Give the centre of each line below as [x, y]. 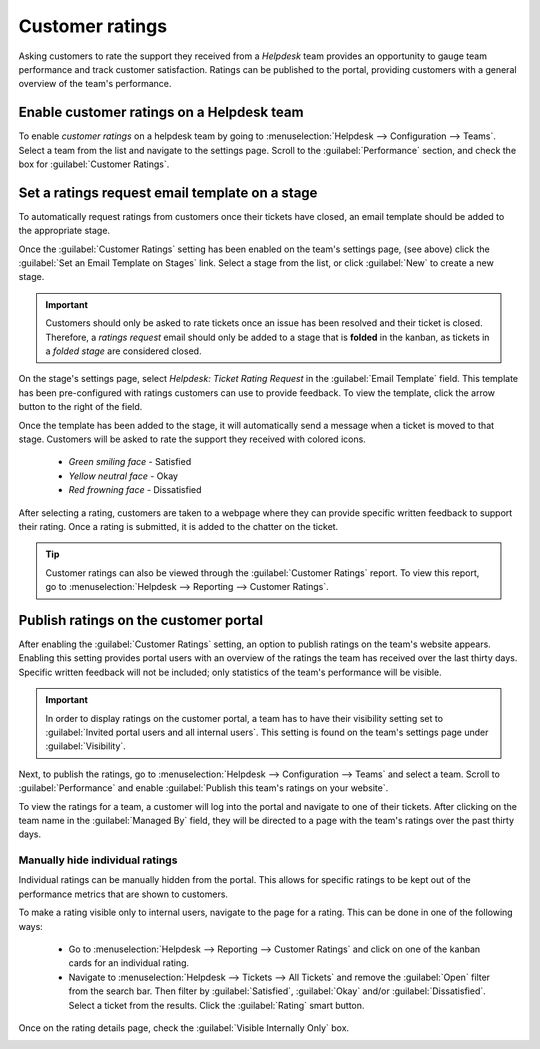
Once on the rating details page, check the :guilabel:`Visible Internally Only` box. [184, 1027]
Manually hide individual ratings [98, 860]
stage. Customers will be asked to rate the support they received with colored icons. [192, 439]
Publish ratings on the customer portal [141, 620]
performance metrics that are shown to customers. [123, 894]
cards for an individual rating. [129, 963]
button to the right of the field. [80, 407]
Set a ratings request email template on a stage [168, 192]
